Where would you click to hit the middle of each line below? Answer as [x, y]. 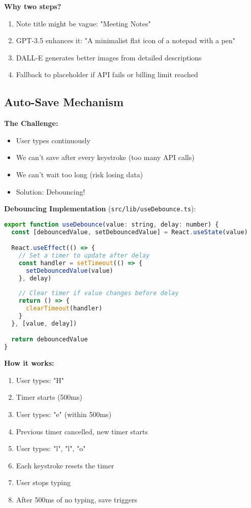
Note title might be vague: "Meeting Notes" [83, 23]
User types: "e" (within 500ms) [64, 414]
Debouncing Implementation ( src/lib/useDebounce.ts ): [100, 209]
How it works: [29, 363]
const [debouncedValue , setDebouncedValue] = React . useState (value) [130, 232]
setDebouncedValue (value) [69, 271]
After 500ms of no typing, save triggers [77, 499]
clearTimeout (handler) [64, 309]
